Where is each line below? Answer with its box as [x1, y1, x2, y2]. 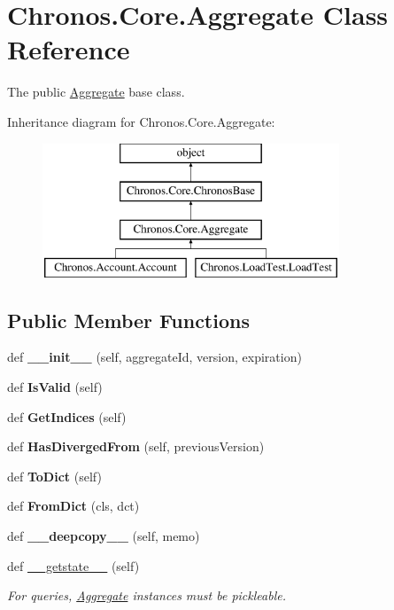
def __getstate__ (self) [7, 556, 140, 575]
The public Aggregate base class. [7, 82, 185, 101]
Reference [7, 31, 130, 67]
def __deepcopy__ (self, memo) [7, 527, 200, 545]
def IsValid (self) [7, 378, 103, 396]
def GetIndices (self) [7, 407, 127, 426]
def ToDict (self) [7, 466, 102, 485]
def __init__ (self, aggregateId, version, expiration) [7, 348, 302, 366]
